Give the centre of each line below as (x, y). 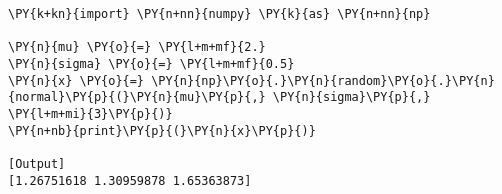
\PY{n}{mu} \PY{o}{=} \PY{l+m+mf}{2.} (137, 47)
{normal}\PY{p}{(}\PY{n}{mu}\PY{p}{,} (137, 97)
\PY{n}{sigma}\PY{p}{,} (351, 97)
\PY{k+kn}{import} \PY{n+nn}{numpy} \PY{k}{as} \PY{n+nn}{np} (219, 14)
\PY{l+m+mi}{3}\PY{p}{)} (90, 113)
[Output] (37, 163)
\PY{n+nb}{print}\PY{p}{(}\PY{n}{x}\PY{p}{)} (162, 130)
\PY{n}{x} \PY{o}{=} (76, 80)
